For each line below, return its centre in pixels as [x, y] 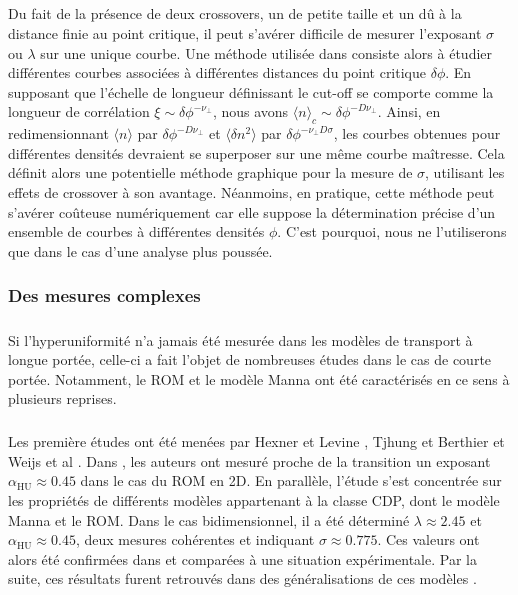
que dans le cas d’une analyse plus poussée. [140, 250]
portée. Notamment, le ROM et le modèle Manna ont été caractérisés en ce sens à [259, 378]
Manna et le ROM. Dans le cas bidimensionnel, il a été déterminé [209, 519]
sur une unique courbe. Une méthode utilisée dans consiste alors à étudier [266, 52]
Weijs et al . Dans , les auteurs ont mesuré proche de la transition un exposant [249, 460]
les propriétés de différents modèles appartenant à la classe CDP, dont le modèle [254, 500]
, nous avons [250, 111]
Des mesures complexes [104, 295]
